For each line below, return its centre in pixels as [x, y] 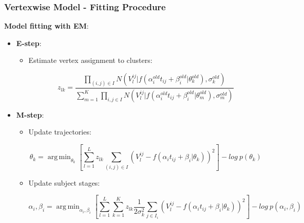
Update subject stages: [64, 182]
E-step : [29, 43]
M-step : [30, 114]
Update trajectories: [60, 132]
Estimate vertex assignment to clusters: [90, 60]
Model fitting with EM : [46, 26]
